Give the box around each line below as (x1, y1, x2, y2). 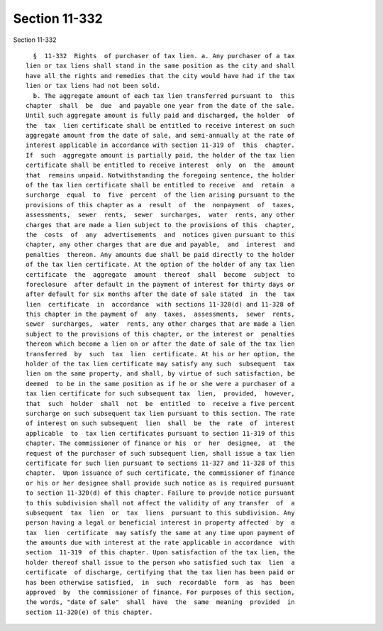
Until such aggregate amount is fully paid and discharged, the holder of (26, 111, 295, 120)
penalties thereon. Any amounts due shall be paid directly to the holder (26, 251, 295, 258)
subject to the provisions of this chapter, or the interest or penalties (26, 330, 295, 338)
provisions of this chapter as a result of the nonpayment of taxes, (26, 201, 295, 209)
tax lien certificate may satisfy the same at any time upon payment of (26, 529, 295, 537)
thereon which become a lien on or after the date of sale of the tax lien (26, 340, 295, 348)
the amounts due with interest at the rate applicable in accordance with (26, 539, 295, 547)
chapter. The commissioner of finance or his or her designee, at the (26, 439, 295, 447)
